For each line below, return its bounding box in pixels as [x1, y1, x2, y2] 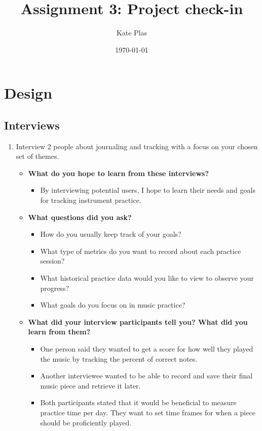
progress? [40, 282, 69, 293]
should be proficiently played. [40, 417, 132, 427]
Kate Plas [116, 27, 147, 38]
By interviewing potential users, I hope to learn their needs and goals [40, 185, 255, 195]
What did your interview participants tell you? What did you [28, 316, 248, 327]
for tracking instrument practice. [40, 195, 141, 205]
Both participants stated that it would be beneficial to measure [40, 397, 237, 408]
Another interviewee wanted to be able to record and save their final [40, 370, 253, 381]
